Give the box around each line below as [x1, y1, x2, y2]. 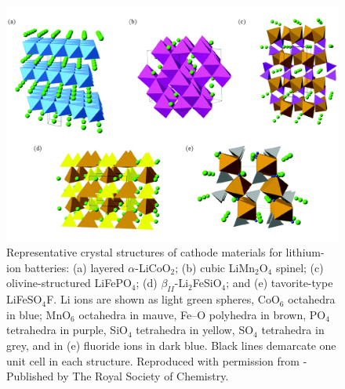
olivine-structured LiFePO [6, 274, 132, 291]
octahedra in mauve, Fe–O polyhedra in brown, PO [78, 306, 326, 322]
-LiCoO [135, 259, 171, 275]
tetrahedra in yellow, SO [136, 322, 254, 338]
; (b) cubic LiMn [175, 259, 256, 275]
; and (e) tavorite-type [226, 274, 333, 291]
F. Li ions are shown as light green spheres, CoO [46, 291, 280, 307]
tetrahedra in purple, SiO [6, 322, 128, 338]
